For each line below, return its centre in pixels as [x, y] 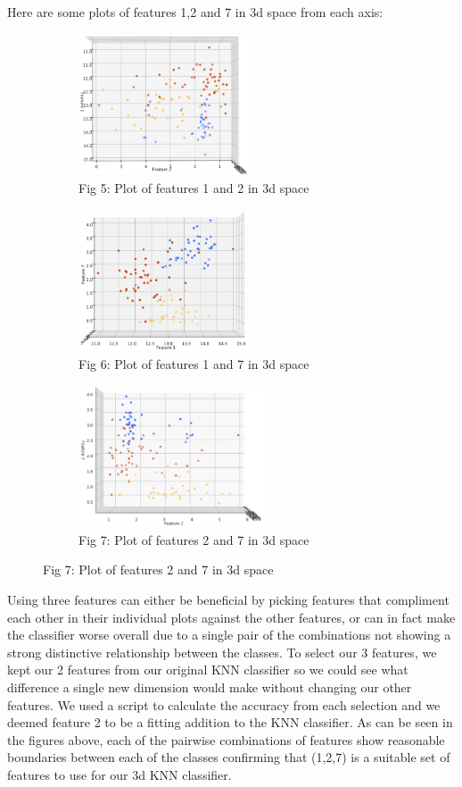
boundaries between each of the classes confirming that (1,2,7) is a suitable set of [229, 757]
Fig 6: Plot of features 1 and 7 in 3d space [194, 363]
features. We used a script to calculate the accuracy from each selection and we [224, 704]
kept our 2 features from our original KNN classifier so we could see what [208, 670]
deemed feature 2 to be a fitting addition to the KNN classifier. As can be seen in [230, 722]
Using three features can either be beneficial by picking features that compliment [228, 599]
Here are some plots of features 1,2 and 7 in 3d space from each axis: [195, 12]
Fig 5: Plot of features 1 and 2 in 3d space [194, 187]
